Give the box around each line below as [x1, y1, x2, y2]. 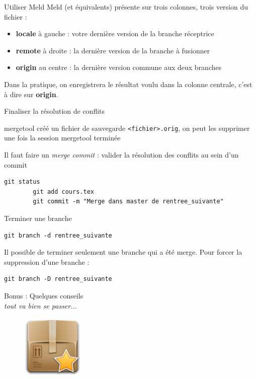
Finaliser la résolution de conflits [4, 106, 105, 116]
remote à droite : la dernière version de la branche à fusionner [16, 45, 210, 55]
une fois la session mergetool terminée [4, 132, 121, 143]
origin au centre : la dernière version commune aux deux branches [16, 62, 222, 72]
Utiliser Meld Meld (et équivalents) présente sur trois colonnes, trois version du [4, 2, 248, 12]
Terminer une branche [4, 212, 72, 223]
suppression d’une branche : [4, 256, 90, 267]
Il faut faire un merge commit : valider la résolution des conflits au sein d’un [4, 149, 239, 160]
